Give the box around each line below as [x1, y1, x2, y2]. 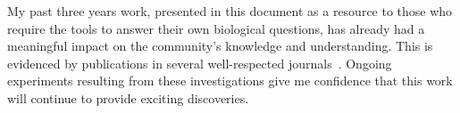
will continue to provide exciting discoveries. [7, 88, 249, 107]
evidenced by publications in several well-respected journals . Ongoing [7, 53, 392, 72]
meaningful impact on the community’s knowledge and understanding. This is [7, 36, 433, 55]
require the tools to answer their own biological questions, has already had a [7, 19, 425, 37]
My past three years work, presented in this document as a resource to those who [7, 2, 453, 20]
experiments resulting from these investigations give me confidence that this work [7, 71, 453, 90]
